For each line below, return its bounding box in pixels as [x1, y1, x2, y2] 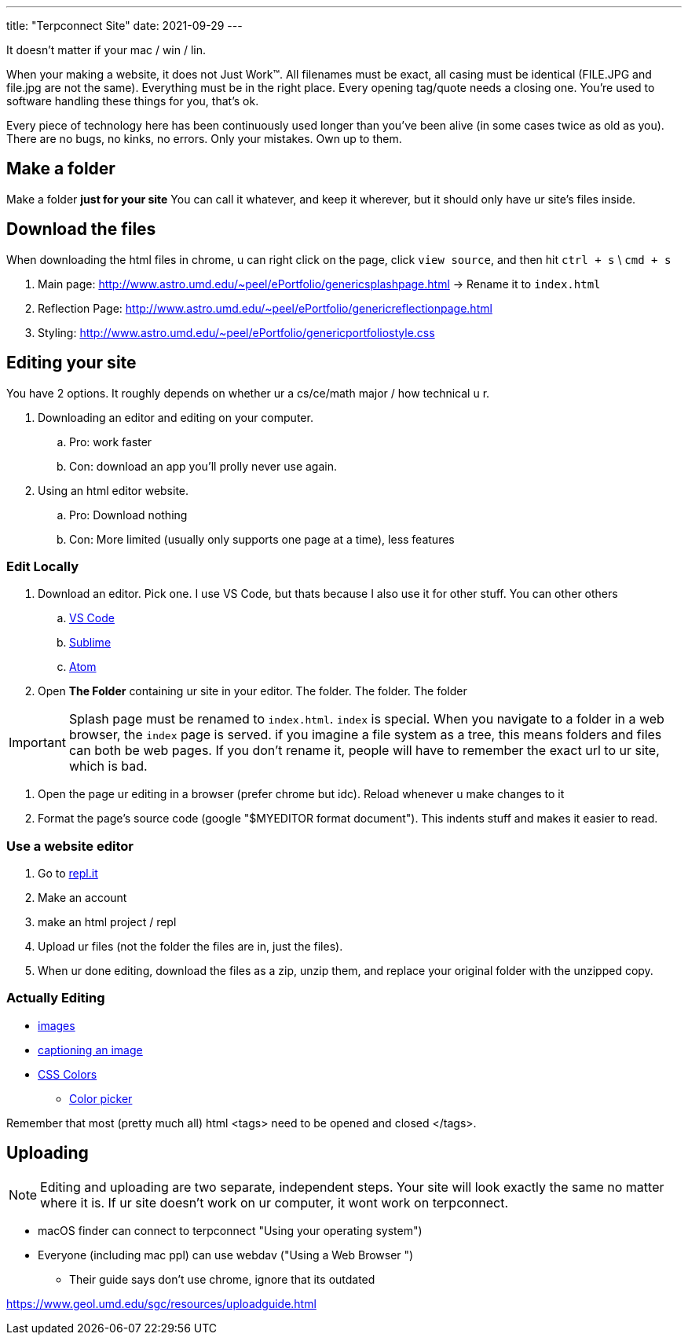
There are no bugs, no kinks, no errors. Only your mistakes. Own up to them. [6, 132, 402, 145]
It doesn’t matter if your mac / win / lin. [6, 43, 207, 57]
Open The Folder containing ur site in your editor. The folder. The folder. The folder [38, 684, 467, 698]
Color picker [69, 1091, 133, 1105]
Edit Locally [6, 558, 79, 574]
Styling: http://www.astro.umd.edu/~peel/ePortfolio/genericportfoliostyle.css [38, 325, 435, 339]
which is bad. [68, 758, 148, 775]
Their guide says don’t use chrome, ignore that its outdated [69, 1272, 375, 1286]
